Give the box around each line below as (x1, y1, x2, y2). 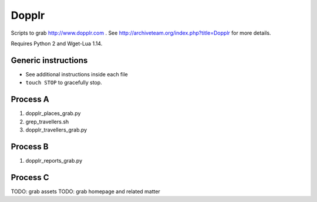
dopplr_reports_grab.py (25, 157, 82, 164)
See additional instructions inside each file (25, 70, 129, 78)
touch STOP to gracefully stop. (25, 79, 102, 86)
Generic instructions (11, 55, 88, 65)
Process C (11, 172, 49, 182)
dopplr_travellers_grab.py (25, 126, 87, 133)
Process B (11, 142, 49, 151)
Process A (11, 95, 49, 105)
